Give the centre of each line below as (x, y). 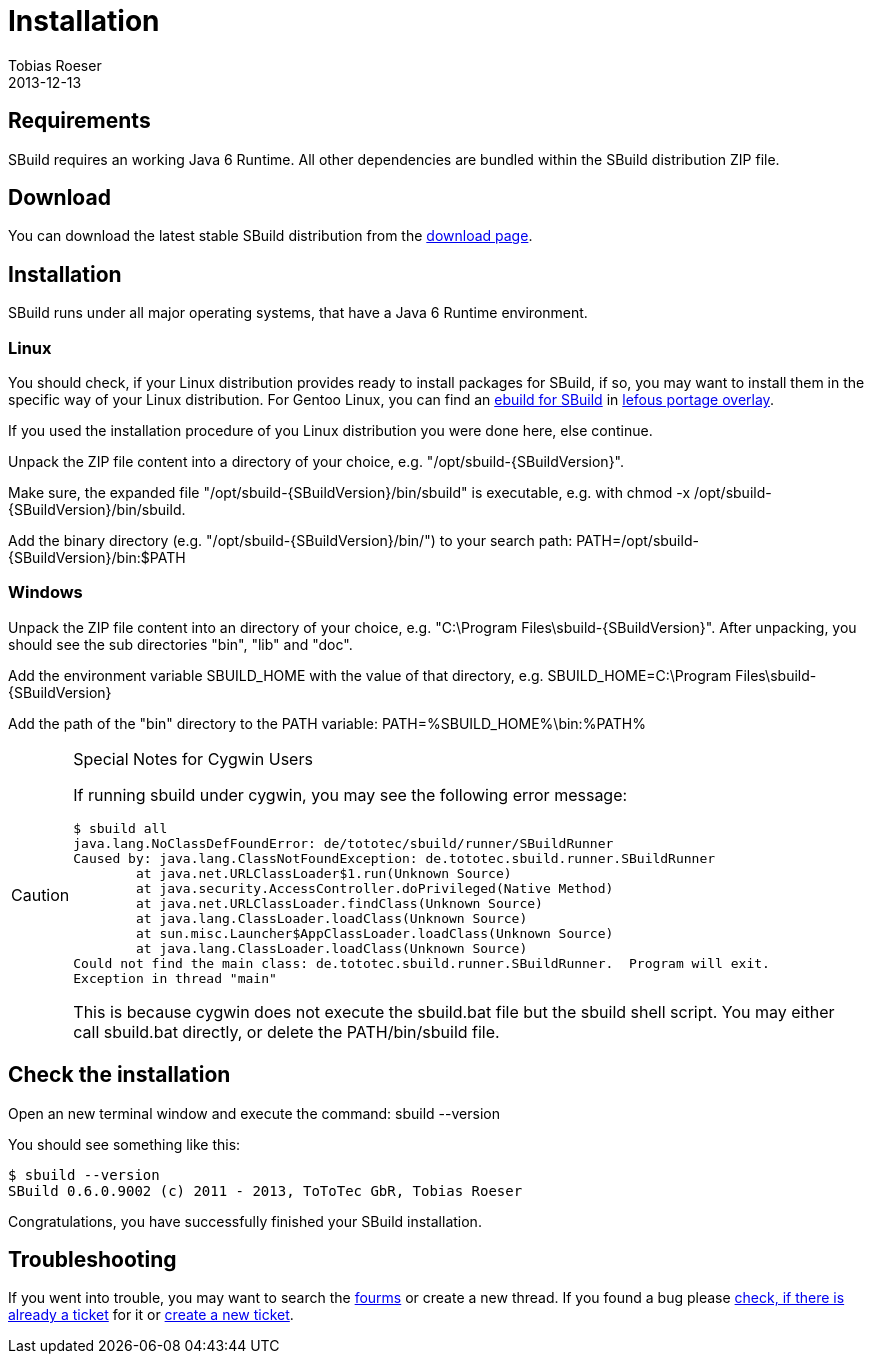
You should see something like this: (124, 1144)
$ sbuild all (120, 828)
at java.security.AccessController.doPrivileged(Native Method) (374, 888)
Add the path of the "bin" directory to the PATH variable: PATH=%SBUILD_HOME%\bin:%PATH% (327, 723)
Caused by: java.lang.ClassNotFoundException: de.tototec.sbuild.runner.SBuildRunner (394, 858)
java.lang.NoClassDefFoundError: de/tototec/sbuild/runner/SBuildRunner (343, 843)
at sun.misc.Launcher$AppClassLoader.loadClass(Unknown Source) (374, 933)
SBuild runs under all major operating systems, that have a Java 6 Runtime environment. (298, 313)
